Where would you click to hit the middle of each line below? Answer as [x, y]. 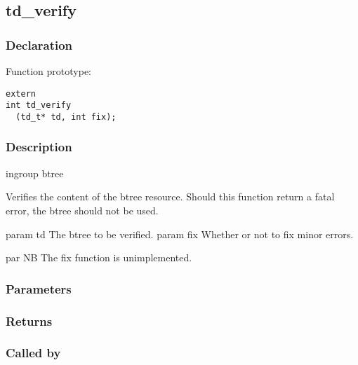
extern [21, 94]
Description [39, 147]
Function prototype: [48, 71]
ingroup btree [35, 173]
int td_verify [39, 105]
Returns [29, 321]
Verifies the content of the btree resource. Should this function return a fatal [170, 197]
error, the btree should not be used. [82, 210]
